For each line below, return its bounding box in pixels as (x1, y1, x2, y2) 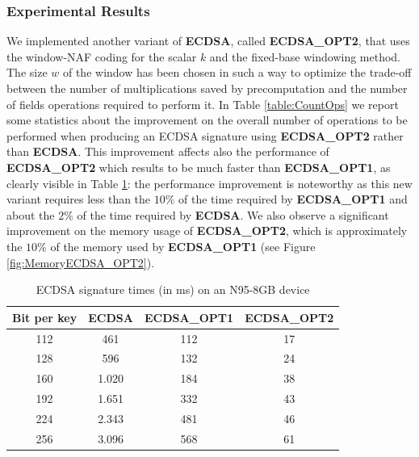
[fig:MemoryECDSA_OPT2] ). (6, 254, 155, 270)
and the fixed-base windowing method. (209, 48, 401, 65)
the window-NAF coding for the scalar (6, 48, 197, 65)
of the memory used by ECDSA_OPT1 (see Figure (50, 237, 316, 254)
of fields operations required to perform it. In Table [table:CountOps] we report (6, 95, 399, 112)
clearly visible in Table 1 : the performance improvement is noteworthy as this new (6, 174, 413, 191)
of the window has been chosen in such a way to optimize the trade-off (62, 64, 412, 81)
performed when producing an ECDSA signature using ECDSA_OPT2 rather (6, 127, 404, 144)
